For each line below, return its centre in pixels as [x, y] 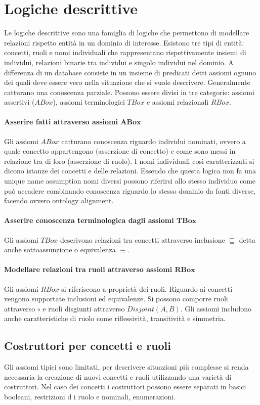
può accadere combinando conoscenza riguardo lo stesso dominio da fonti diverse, [130, 190]
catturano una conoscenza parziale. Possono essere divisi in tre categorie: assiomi [129, 92]
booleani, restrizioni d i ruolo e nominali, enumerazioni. [90, 396]
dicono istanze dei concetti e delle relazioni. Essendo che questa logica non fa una [130, 171]
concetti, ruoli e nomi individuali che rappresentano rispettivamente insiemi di [125, 52]
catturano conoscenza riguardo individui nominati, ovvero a [154, 141]
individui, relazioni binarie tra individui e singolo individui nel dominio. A [119, 62]
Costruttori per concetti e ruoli [88, 346]
